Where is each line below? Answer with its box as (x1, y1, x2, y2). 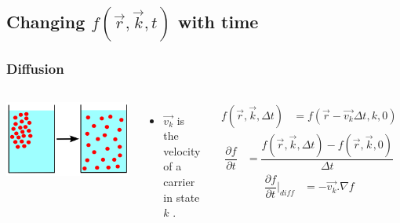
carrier (163, 173, 195, 189)
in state (163, 188, 200, 205)
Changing (6, 9, 85, 34)
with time (178, 9, 259, 34)
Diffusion (6, 59, 64, 79)
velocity (163, 142, 201, 159)
